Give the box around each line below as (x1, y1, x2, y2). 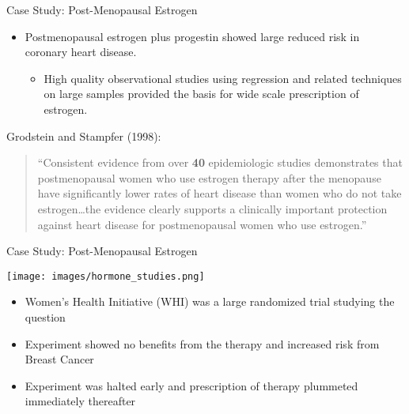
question (25, 308, 66, 325)
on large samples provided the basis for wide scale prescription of (44, 85, 359, 102)
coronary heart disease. (25, 43, 137, 60)
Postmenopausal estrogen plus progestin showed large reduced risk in (25, 28, 360, 44)
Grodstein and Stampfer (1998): (6, 127, 161, 144)
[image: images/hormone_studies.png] (6, 270, 205, 282)
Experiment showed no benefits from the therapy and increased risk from (25, 335, 380, 352)
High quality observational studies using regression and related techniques (44, 70, 402, 86)
